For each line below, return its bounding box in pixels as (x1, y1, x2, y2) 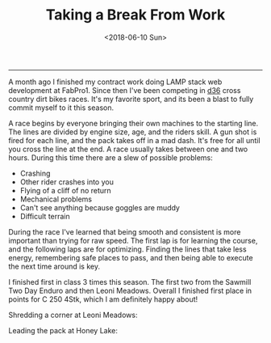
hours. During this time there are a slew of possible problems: (8, 152, 214, 163)
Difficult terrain (19, 211, 70, 221)
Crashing (19, 168, 51, 178)
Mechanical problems (19, 194, 93, 204)
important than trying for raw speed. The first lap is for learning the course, (8, 235, 258, 245)
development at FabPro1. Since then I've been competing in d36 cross (8, 85, 241, 95)
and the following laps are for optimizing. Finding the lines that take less (8, 244, 248, 254)
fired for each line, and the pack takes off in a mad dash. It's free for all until (8, 135, 261, 145)
